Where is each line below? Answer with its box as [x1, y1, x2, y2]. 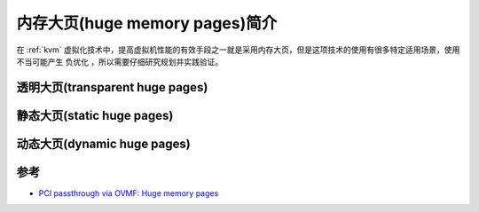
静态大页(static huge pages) [16, 107, 174, 123]
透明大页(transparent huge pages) [16, 80, 208, 95]
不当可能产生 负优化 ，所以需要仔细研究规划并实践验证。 [16, 56, 224, 67]
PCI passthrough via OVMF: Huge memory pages [38, 187, 219, 199]
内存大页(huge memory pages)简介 [16, 13, 278, 33]
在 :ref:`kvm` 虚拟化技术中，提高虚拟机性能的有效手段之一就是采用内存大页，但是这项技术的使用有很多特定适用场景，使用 [16, 44, 460, 55]
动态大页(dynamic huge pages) [16, 136, 191, 151]
